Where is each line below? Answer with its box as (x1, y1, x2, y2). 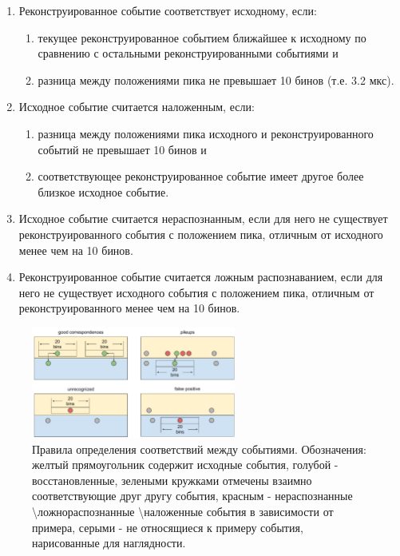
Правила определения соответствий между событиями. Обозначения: (32, 440, 366, 457)
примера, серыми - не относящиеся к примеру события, (32, 518, 303, 535)
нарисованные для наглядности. (32, 534, 186, 551)
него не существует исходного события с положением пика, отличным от (18, 284, 374, 300)
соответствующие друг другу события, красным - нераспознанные (32, 487, 353, 504)
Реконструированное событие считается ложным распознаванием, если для (18, 268, 383, 285)
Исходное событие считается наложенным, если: (18, 98, 255, 115)
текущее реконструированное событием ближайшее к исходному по (38, 29, 366, 46)
